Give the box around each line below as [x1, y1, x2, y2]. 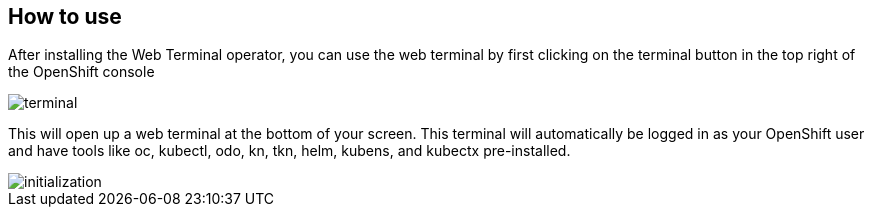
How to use [8, 4, 122, 29]
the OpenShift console [8, 63, 155, 81]
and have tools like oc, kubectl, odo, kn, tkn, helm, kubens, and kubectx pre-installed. [8, 142, 571, 160]
